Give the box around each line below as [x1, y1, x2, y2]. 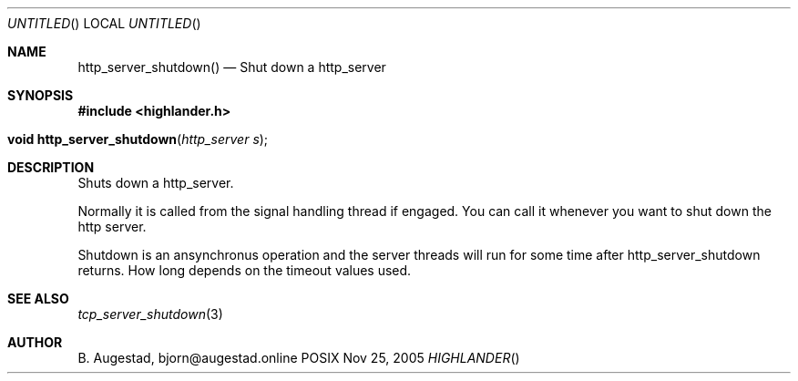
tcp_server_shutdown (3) [77, 306, 223, 322]
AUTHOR [7, 335, 63, 350]
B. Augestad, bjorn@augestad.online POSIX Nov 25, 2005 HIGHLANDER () [77, 350, 520, 366]
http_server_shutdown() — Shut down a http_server [77, 59, 386, 75]
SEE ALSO [7, 291, 69, 306]
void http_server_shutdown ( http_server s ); [7, 131, 269, 147]
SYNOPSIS [7, 88, 74, 103]
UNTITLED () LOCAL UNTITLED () [7, 15, 201, 31]
